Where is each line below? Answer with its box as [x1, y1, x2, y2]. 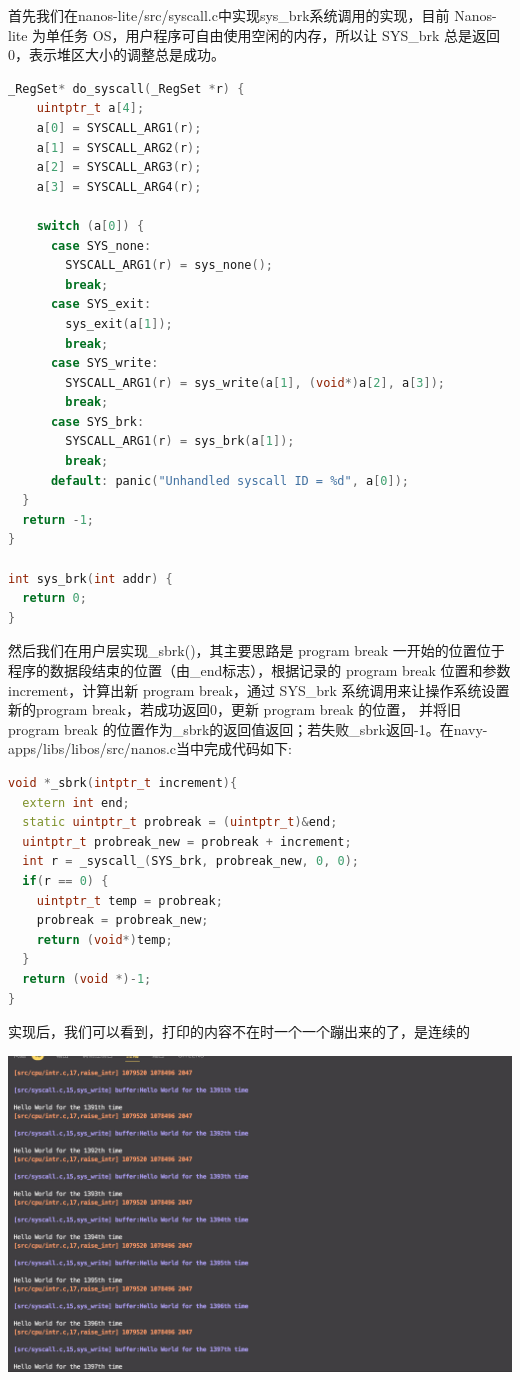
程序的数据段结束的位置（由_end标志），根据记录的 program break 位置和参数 [8, 660, 511, 680]
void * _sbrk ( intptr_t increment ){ [8, 775, 238, 790]
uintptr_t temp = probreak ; [36, 893, 223, 908]
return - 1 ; [22, 512, 94, 527]
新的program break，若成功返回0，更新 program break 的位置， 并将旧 [8, 699, 461, 720]
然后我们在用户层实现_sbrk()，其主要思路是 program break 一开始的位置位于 [8, 640, 505, 661]
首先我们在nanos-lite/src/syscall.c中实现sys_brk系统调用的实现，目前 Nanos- [8, 5, 497, 25]
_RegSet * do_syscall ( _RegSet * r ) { [8, 81, 245, 96]
